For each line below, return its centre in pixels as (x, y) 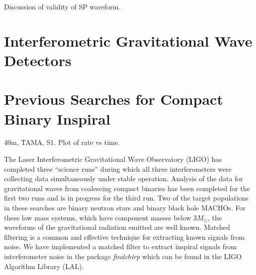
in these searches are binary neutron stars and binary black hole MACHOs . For (125, 208)
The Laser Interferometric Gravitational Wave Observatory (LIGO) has (113, 159)
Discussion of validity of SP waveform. (62, 6)
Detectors (38, 60)
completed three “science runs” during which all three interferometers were (118, 169)
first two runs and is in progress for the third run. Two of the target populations (126, 198)
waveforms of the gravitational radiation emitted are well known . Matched (117, 227)
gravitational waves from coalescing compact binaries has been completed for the (127, 188)
